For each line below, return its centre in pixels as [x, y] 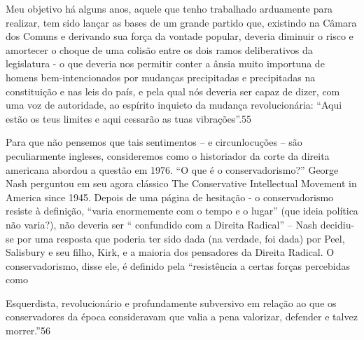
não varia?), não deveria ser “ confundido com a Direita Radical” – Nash [162, 224]
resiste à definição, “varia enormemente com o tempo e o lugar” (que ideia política [182, 211]
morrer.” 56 [28, 331]
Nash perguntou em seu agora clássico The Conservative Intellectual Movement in [181, 183]
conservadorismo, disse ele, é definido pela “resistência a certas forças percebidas [178, 265]
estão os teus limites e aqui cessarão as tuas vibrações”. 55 [129, 118]
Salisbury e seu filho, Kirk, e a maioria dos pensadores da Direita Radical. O [170, 252]
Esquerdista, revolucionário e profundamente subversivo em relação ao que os [171, 302]
